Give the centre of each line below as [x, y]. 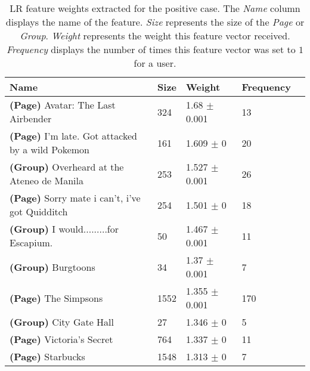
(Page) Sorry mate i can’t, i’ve [75, 198]
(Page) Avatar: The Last [63, 105]
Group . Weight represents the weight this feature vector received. [155, 35]
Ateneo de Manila [47, 180]
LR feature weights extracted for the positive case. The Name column [155, 8]
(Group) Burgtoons [52, 267]
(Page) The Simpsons [56, 298]
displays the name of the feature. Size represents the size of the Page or [155, 22]
